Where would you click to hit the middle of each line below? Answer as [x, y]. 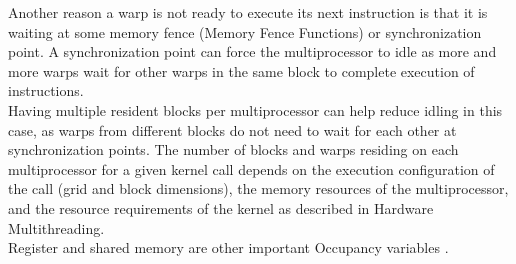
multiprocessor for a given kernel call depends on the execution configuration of [251, 168]
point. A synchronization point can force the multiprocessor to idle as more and [252, 51]
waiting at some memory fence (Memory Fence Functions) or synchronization [245, 31]
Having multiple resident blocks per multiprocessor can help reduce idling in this [255, 109]
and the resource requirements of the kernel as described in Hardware [221, 207]
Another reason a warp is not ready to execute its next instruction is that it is [248, 12]
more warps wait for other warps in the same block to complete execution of [241, 70]
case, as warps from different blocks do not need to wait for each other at [232, 129]
